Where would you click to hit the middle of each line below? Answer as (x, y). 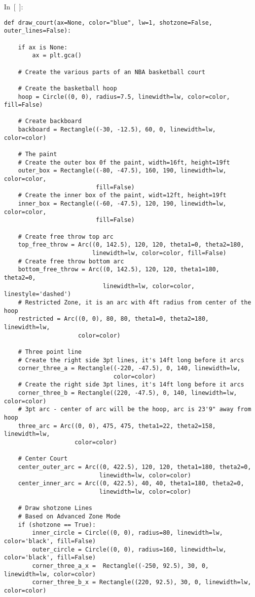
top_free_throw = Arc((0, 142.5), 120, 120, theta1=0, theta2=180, (131, 245)
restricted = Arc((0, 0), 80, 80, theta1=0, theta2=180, (113, 319)
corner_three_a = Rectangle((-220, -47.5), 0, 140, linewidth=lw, (129, 368)
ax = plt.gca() (57, 56)
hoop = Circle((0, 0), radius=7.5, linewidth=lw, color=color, (124, 97)
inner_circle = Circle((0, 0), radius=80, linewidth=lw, (127, 533)
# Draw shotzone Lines (55, 508)
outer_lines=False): (38, 31)
